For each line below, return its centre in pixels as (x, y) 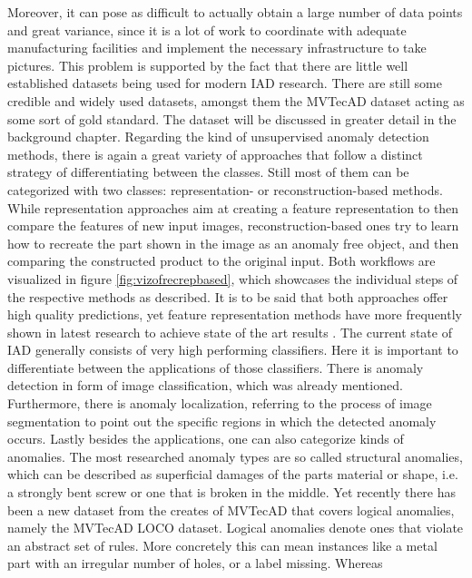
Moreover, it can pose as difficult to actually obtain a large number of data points (235, 12)
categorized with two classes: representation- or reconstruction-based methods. (225, 189)
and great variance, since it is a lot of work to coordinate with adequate (207, 29)
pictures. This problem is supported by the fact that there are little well (208, 65)
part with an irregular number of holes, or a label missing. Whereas (195, 563)
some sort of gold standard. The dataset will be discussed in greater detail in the (232, 118)
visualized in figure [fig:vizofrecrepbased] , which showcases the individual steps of (233, 278)
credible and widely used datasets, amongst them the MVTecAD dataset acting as (236, 100)
